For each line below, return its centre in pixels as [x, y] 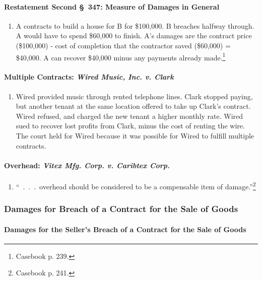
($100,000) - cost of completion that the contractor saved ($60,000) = [123, 45]
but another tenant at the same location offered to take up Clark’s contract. [133, 106]
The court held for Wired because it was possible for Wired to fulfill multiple [135, 135]
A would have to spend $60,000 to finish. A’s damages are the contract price [134, 36]
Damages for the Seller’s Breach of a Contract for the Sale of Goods [125, 229]
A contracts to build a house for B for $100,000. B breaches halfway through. [135, 25]
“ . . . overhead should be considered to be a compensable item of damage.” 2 [136, 185]
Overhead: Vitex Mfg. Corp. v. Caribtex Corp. [87, 165]
